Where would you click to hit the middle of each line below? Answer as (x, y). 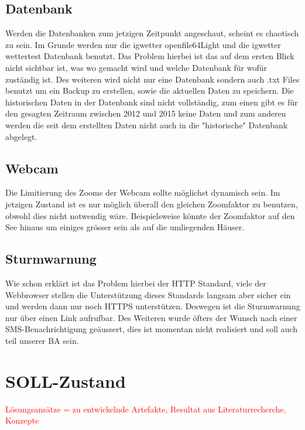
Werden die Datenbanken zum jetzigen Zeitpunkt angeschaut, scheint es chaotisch (152, 33)
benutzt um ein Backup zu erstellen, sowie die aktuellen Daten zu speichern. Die (150, 91)
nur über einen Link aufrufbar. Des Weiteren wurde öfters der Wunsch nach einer (151, 317)
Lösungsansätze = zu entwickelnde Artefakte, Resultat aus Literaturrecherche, (146, 409)
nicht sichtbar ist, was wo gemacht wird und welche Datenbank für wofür (136, 67)
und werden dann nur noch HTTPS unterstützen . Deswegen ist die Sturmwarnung (153, 306)
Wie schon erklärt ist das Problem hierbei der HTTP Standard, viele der (136, 283)
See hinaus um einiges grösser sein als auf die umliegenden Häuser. (125, 227)
